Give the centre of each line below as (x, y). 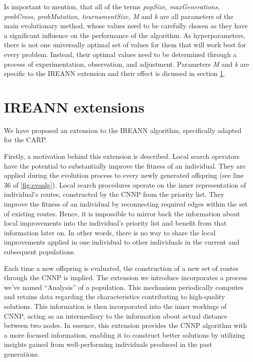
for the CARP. (26, 140)
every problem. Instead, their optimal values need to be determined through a (120, 54)
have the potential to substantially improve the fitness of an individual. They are (125, 165)
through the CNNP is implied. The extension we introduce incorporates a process (126, 277)
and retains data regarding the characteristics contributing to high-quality (115, 296)
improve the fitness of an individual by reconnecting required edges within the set (126, 204)
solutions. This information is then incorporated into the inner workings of (115, 306)
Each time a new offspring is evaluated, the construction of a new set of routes (121, 268)
